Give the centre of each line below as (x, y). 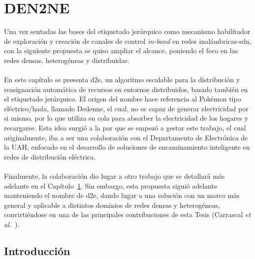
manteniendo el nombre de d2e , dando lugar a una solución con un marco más (122, 195)
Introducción (37, 250)
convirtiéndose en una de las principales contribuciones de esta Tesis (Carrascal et (127, 214)
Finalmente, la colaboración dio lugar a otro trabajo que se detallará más (114, 176)
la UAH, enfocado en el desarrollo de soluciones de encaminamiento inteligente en (127, 147)
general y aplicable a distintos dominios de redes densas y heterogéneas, (112, 205)
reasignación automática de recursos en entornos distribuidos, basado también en (126, 89)
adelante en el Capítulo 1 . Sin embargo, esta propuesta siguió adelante (111, 185)
